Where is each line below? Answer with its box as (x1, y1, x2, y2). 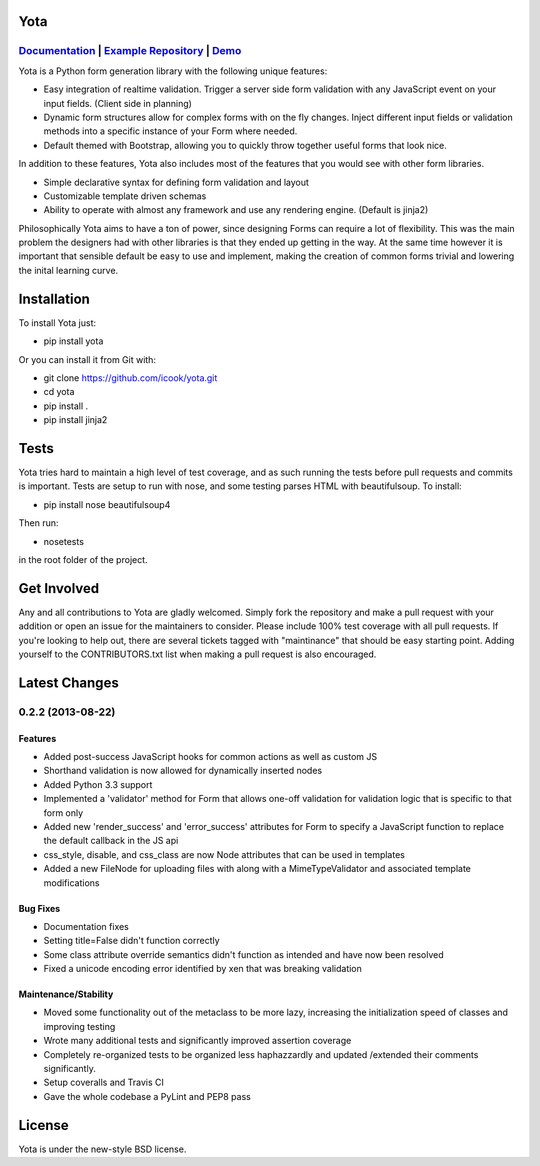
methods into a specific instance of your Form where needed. (43, 125, 298, 137)
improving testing (43, 1020, 116, 1032)
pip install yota (43, 335, 104, 347)
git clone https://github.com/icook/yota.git (43, 371, 218, 384)
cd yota (43, 386, 75, 398)
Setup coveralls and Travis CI (43, 1076, 165, 1089)
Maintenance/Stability (18, 988, 114, 1000)
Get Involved (18, 580, 100, 597)
